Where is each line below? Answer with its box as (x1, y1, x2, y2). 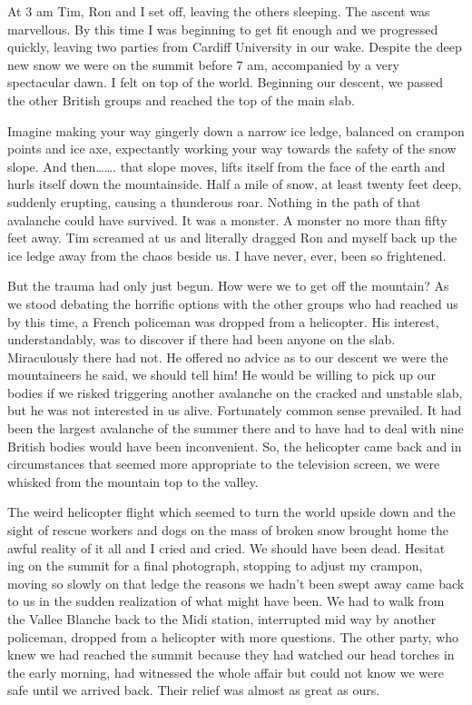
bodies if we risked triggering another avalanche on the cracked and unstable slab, (7, 382, 463, 402)
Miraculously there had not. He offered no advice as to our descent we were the (7, 347, 448, 366)
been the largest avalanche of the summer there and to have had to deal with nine (7, 419, 464, 438)
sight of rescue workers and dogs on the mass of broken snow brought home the (7, 521, 449, 540)
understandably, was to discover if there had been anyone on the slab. (7, 330, 396, 349)
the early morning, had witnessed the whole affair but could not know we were (7, 662, 444, 681)
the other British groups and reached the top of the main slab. (7, 90, 355, 109)
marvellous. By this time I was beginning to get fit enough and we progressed (7, 19, 438, 38)
